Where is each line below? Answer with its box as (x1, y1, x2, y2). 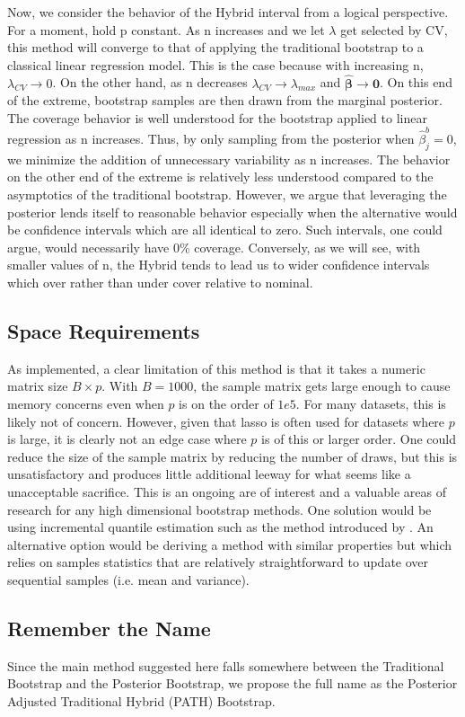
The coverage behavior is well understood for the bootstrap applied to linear (7, 108, 427, 127)
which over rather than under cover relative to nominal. (7, 273, 313, 292)
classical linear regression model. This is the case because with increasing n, (7, 55, 424, 74)
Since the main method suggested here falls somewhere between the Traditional (7, 656, 444, 675)
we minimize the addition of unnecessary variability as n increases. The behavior (7, 149, 451, 168)
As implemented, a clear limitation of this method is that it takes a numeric (7, 358, 426, 377)
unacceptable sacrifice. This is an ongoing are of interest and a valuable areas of (7, 482, 446, 500)
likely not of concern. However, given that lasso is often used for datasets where (7, 412, 445, 430)
